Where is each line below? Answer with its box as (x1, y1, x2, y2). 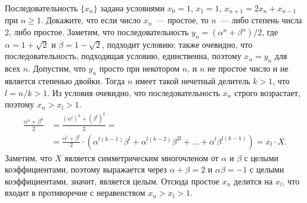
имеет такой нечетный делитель (135, 75, 250, 87)
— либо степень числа (220, 14, 302, 26)
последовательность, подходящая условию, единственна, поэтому (5, 50, 241, 62)
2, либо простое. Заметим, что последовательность (5, 26, 189, 38)
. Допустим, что (28, 62, 86, 75)
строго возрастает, (234, 86, 300, 99)
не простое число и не (207, 62, 289, 75)
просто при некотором (99, 62, 180, 75)
